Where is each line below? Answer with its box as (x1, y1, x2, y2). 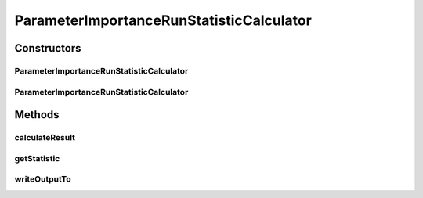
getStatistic (14, 153, 60, 164)
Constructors (14, 41, 81, 55)
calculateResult (14, 132, 76, 143)
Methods (14, 108, 60, 121)
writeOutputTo (14, 174, 72, 185)
